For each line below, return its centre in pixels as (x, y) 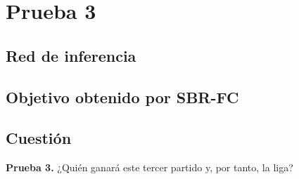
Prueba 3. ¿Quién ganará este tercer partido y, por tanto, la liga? (149, 167)
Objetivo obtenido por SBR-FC (122, 97)
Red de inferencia (71, 55)
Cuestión (39, 138)
